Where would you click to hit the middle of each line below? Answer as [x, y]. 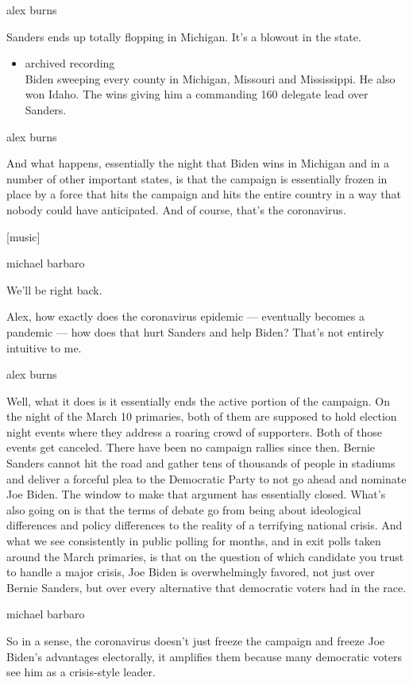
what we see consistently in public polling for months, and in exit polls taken [194, 541]
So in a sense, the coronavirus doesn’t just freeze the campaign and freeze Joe [196, 641]
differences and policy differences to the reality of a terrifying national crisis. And [205, 525]
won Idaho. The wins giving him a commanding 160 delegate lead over [197, 94]
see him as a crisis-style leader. [81, 672]
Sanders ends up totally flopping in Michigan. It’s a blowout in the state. [184, 36]
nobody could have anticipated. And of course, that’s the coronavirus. [176, 209]
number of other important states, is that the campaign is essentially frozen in [197, 178]
